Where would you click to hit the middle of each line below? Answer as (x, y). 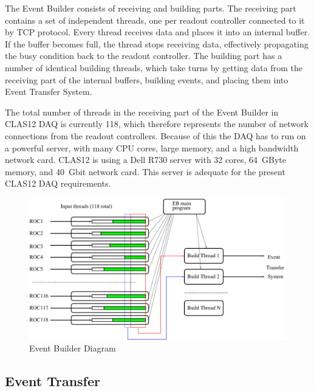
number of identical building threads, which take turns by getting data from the (154, 67)
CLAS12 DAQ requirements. (58, 183)
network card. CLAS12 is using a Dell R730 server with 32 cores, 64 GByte (145, 160)
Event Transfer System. (49, 92)
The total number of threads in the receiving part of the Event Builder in (142, 112)
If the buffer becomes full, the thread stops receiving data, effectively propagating (157, 43)
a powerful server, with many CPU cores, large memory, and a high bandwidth (152, 147)
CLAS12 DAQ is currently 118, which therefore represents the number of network (157, 124)
